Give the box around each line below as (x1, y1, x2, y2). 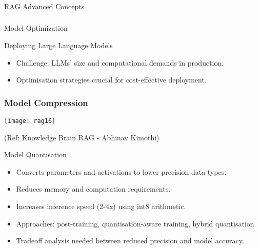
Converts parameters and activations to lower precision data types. (16, 166, 227, 177)
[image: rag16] (4, 117, 56, 125)
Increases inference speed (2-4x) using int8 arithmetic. (16, 201, 186, 212)
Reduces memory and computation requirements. (16, 183, 171, 194)
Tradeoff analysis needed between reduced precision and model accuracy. (16, 235, 244, 246)
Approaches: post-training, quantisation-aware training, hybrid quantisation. (16, 218, 256, 229)
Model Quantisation (4, 149, 67, 160)
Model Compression (4, 96, 88, 109)
